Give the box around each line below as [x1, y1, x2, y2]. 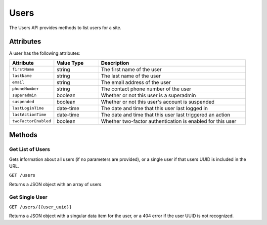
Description [101, 59, 130, 66]
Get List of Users [9, 146, 50, 153]
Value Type [56, 59, 84, 66]
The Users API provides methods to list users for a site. [9, 25, 122, 31]
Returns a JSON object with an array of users [9, 181, 101, 187]
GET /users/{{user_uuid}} [9, 204, 72, 210]
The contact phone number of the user [101, 85, 191, 92]
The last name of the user [101, 72, 161, 79]
